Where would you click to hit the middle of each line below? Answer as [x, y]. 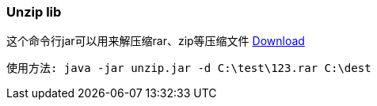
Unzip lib [34, 12]
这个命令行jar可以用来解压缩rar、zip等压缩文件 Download [156, 41]
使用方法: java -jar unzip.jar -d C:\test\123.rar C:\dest [189, 68]
